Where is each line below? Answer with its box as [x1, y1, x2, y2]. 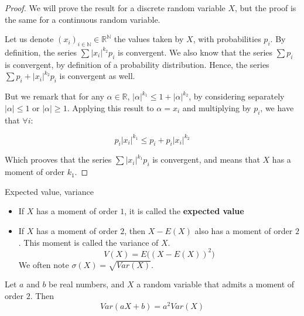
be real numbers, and [49, 278, 125, 290]
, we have [260, 101, 294, 114]
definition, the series [5, 46, 77, 58]
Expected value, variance [5, 185, 94, 197]
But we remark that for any [5, 90, 104, 102]
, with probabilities [193, 33, 261, 45]
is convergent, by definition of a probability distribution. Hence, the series [5, 58, 269, 70]
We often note [18, 258, 69, 270]
